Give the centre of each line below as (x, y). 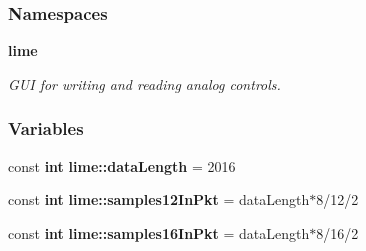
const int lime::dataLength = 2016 (122, 165)
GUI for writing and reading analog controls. (144, 83)
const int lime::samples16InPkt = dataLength (159, 232)
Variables (46, 128)
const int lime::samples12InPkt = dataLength (159, 199)
